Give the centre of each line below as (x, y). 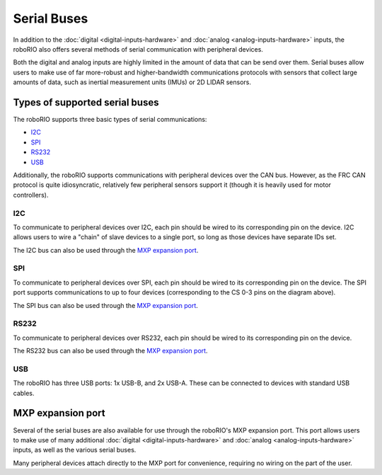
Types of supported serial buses (86, 102)
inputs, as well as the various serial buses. (75, 450)
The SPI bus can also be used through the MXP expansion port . (105, 305)
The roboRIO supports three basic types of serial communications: (110, 120)
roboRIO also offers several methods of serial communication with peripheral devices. (138, 49)
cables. (24, 393)
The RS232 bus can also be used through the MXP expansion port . (110, 351)
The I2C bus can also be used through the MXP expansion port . (106, 250)
